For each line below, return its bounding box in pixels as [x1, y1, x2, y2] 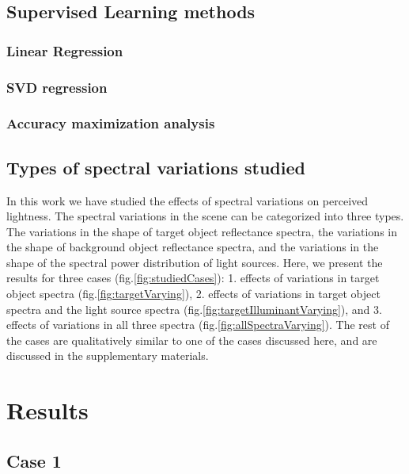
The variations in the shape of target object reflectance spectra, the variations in [6, 223, 397, 239]
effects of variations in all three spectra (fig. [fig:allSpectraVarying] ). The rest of [6, 316, 389, 333]
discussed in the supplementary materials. [6, 347, 209, 364]
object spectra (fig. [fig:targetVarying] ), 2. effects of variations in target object [6, 285, 381, 302]
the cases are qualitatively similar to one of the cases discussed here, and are [6, 331, 377, 348]
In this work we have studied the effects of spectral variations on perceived [6, 192, 369, 208]
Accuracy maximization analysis [6, 113, 215, 133]
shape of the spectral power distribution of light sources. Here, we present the [6, 254, 383, 270]
